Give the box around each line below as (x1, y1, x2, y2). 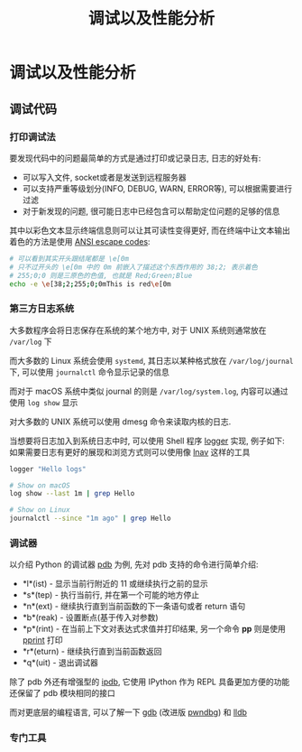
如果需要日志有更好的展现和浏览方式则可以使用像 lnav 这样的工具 (9, 446, 251, 457)
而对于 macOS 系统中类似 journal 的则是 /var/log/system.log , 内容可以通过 (9, 385, 288, 396)
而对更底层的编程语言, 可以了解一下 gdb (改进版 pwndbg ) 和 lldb (9, 707, 248, 718)
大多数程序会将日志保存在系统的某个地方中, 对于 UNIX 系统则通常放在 (9, 324, 268, 335)
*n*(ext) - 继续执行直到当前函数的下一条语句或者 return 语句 (22, 601, 246, 612)
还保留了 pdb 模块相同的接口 (9, 688, 115, 699)
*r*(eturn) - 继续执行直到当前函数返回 (22, 646, 162, 657)
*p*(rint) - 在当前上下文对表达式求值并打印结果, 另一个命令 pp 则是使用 (22, 624, 287, 635)
